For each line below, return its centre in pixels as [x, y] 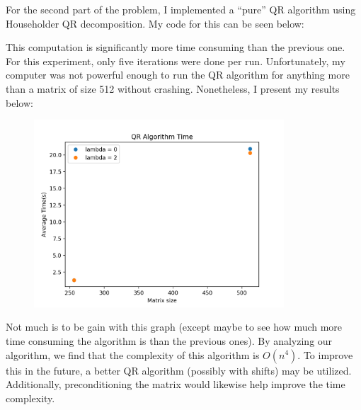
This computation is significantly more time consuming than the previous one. [176, 47]
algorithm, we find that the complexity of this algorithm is [133, 354]
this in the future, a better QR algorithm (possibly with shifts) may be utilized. [179, 370]
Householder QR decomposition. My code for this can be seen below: [155, 23]
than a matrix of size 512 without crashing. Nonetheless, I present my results [173, 88]
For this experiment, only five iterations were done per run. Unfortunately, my [176, 61]
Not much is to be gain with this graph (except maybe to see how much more [174, 327]
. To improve [325, 354]
